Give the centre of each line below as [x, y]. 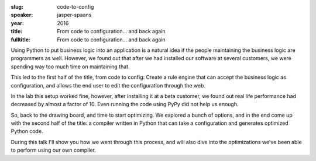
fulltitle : [20, 39]
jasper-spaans [74, 15]
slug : [17, 7]
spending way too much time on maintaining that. [70, 66]
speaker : [22, 15]
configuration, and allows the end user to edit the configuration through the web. [108, 85]
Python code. [27, 131]
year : [18, 23]
